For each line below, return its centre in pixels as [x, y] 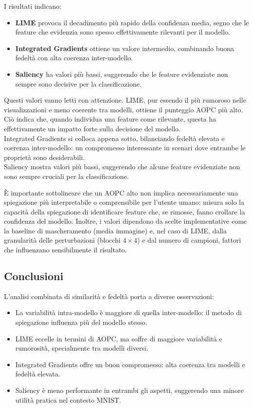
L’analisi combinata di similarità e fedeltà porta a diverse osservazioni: [109, 296]
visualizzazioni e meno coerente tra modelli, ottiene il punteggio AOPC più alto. [124, 109]
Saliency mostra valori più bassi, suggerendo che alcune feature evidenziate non [122, 167]
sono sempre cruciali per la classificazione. [66, 176]
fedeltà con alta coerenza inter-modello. [74, 58]
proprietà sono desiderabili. [44, 157]
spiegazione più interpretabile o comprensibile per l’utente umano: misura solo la [124, 202]
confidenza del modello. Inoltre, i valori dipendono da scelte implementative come [126, 221]
